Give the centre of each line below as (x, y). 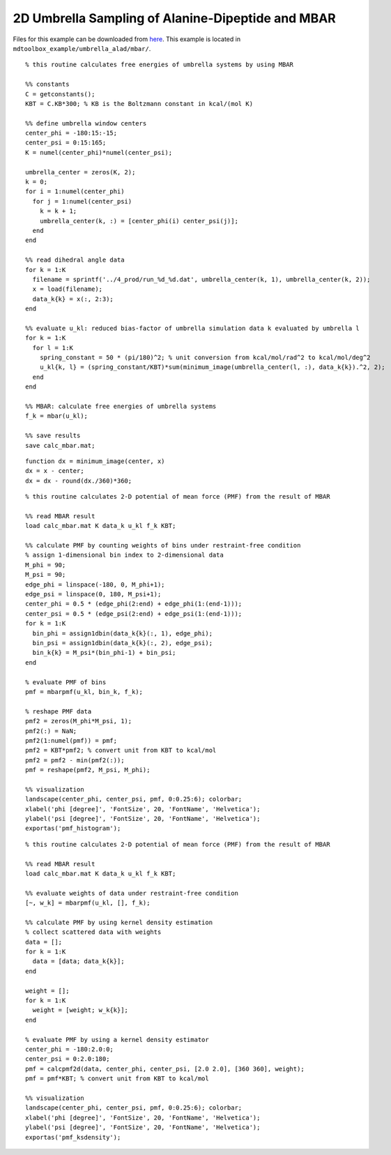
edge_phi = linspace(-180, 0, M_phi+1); (95, 584)
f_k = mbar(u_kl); (57, 416)
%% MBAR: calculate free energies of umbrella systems (121, 406)
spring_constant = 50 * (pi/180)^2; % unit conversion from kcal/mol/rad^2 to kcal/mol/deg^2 (205, 358)
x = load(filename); (68, 289)
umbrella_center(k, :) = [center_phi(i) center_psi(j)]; (139, 221)
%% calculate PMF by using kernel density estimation (119, 922)
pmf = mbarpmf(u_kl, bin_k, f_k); (84, 692)
